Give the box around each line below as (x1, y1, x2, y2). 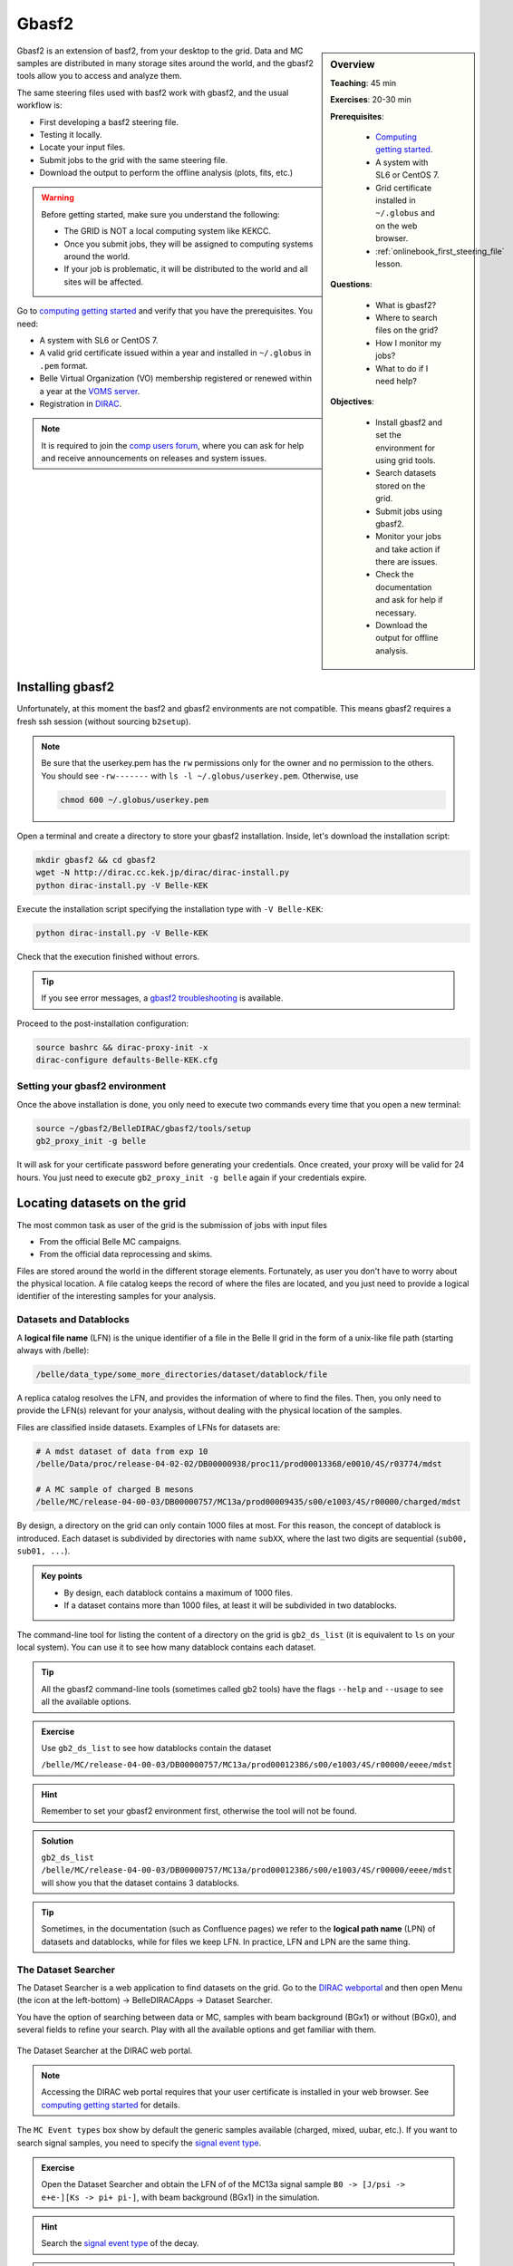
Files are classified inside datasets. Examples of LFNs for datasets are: (16, 1421, 281, 1432)
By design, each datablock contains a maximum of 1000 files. (63, 1587, 294, 1598)
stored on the (375, 480, 426, 491)
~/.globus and (375, 208, 435, 218)
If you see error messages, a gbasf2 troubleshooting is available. (41, 993, 284, 1003)
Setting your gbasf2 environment (16, 1080, 167, 1092)
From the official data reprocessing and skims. (39, 1249, 213, 1260)
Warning (41, 192, 74, 203)
